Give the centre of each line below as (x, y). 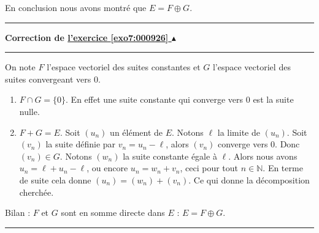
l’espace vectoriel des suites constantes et (124, 67)
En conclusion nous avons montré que (76, 7)
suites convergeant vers (48, 79)
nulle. (29, 111)
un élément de (136, 132)
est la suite (273, 99)
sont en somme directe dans (113, 213)
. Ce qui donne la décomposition (249, 179)
